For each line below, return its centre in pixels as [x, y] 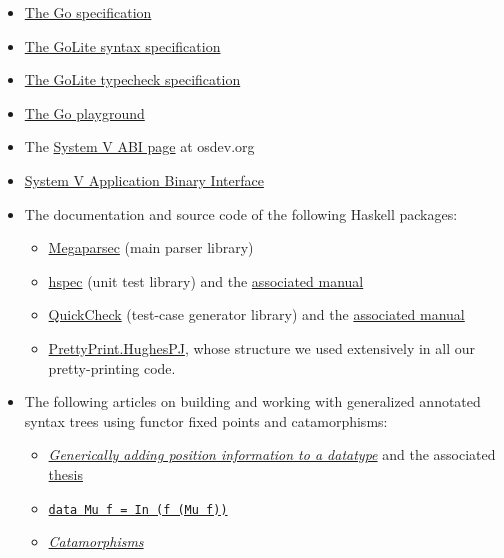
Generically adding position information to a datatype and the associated [272, 454]
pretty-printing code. [112, 367]
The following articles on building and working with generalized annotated [252, 401]
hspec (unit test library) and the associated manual [206, 280]
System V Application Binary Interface [144, 179]
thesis [65, 473]
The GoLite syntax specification [122, 45]
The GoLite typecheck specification [132, 79]
